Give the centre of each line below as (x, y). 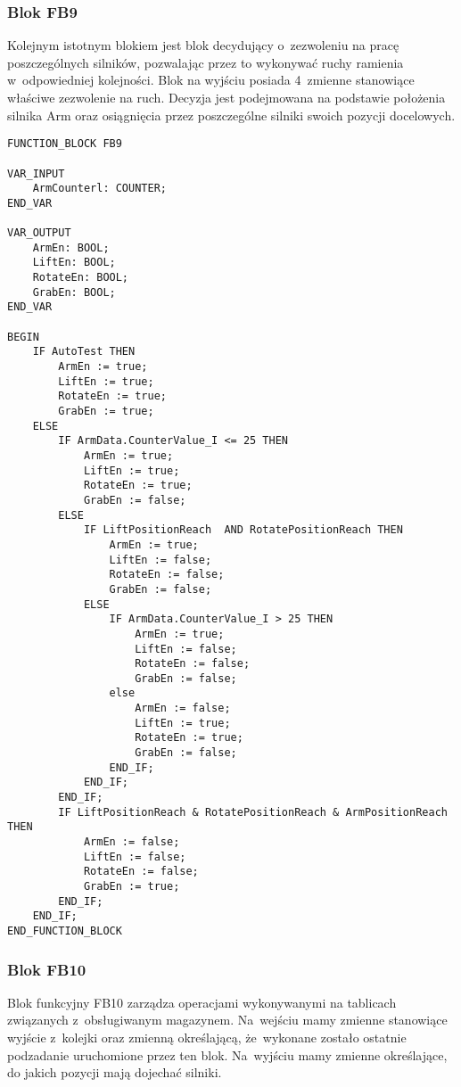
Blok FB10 (47, 969)
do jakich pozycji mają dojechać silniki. (115, 1072)
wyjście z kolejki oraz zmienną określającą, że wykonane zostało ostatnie (207, 1038)
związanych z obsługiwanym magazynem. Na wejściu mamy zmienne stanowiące (227, 1020)
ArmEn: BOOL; (71, 247)
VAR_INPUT (36, 173)
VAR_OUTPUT (39, 233)
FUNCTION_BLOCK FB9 (65, 144)
